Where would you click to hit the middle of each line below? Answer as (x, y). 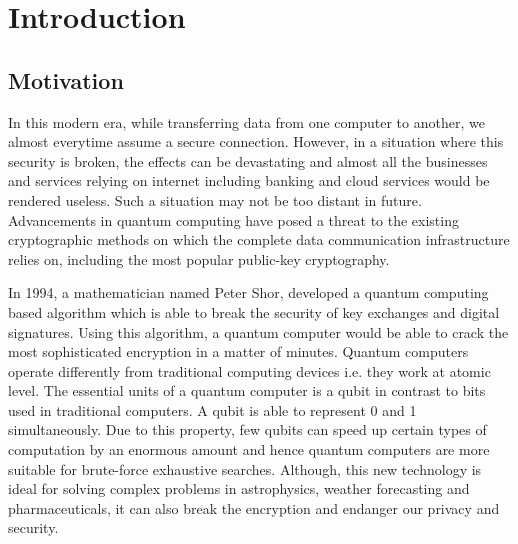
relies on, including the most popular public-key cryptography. (199, 258)
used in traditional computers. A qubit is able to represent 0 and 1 (212, 409)
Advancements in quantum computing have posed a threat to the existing (233, 219)
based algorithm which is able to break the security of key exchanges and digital (254, 311)
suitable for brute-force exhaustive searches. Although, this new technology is (245, 468)
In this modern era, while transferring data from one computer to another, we (246, 121)
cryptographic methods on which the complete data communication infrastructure (259, 239)
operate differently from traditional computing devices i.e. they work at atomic (249, 370)
